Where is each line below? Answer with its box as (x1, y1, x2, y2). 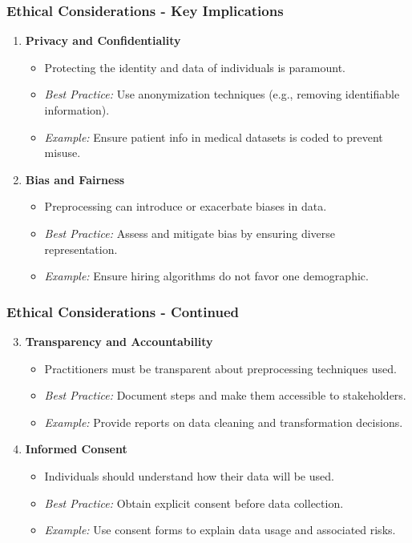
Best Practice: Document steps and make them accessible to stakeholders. (44, 387, 406, 404)
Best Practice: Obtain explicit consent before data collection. (44, 494, 344, 511)
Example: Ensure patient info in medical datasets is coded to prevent (44, 128, 383, 145)
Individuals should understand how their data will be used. (44, 467, 334, 484)
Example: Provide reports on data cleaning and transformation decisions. (44, 413, 403, 430)
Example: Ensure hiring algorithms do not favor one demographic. (44, 267, 369, 284)
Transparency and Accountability (25, 332, 213, 349)
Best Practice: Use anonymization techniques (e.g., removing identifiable (44, 86, 400, 103)
